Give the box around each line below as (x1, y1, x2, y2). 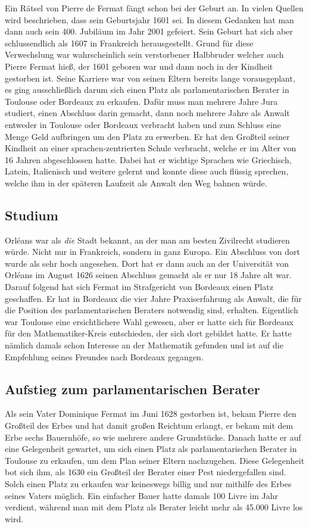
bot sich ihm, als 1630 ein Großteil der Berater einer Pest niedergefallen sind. (5, 466, 286, 478)
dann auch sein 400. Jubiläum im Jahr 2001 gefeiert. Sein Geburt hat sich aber (5, 25, 293, 38)
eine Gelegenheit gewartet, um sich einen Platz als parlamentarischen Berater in (5, 442, 297, 455)
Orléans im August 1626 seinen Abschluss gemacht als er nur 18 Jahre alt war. (5, 269, 292, 281)
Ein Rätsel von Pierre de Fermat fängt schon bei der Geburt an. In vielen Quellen (5, 2, 304, 14)
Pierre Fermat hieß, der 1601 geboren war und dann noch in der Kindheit (5, 60, 273, 72)
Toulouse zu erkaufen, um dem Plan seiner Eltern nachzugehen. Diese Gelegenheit (5, 454, 305, 466)
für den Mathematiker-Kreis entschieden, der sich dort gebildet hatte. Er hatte (5, 327, 292, 339)
